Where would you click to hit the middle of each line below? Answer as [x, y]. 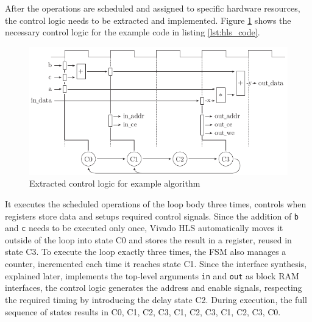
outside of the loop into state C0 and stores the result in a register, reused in [148, 239]
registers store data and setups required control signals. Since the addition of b [152, 216]
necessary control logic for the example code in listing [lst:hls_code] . [133, 32]
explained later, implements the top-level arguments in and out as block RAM [152, 275]
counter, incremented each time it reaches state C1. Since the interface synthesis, [156, 264]
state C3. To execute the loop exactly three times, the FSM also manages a [146, 252]
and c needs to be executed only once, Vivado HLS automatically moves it [144, 228]
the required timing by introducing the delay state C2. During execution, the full [156, 299]
